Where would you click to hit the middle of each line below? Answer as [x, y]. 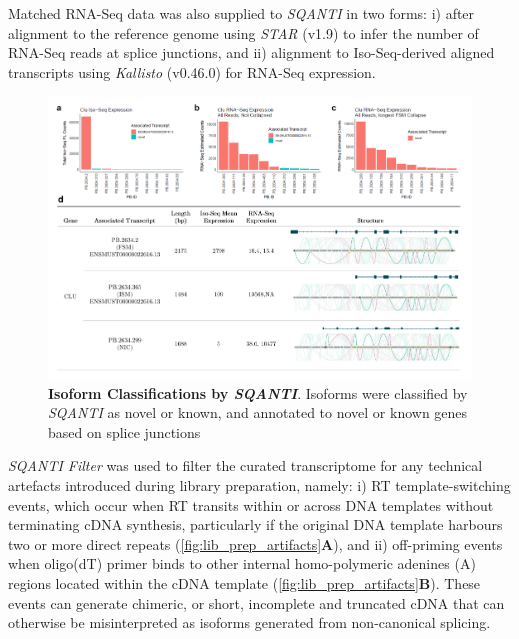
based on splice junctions [124, 431]
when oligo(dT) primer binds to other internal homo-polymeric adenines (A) [242, 563]
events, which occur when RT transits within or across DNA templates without [251, 504]
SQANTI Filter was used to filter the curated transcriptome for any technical [245, 465]
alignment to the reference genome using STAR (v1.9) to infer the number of [243, 32]
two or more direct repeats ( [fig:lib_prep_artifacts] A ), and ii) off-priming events [255, 543]
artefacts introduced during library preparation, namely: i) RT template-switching [259, 485]
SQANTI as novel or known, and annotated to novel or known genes [258, 412]
